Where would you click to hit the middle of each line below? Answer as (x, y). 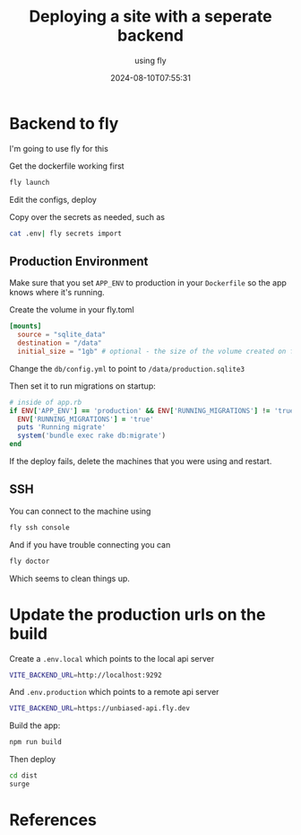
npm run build (36, 743)
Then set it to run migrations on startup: (82, 386)
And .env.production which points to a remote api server (114, 692)
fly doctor (30, 561)
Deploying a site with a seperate (150, 17)
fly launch (30, 182)
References (53, 820)
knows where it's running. (57, 293)
